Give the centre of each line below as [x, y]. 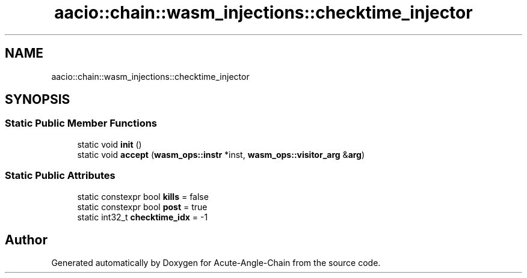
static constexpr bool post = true [142, 207]
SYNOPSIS [38, 100]
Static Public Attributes [60, 176]
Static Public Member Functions [81, 123]
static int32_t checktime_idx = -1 [143, 217]
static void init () [109, 144]
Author [26, 240]
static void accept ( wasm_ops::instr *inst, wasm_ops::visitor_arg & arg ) [221, 154]
